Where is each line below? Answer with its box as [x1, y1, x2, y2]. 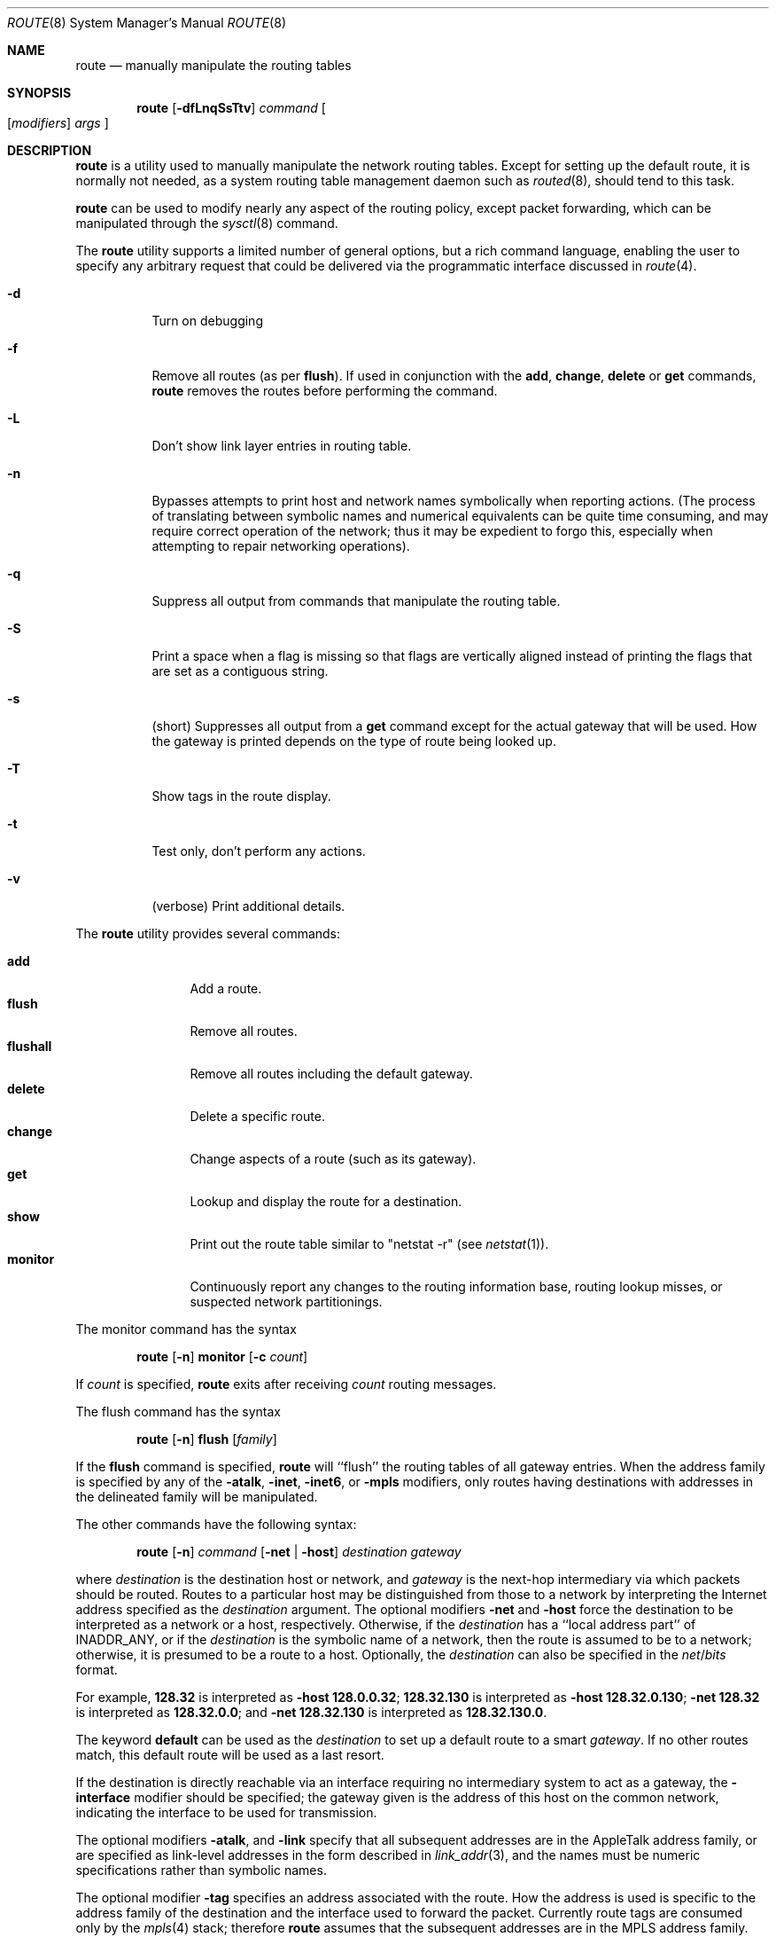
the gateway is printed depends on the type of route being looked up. [151, 733, 556, 749]
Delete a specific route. [190, 1109, 325, 1124]
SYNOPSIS [7, 85, 72, 100]
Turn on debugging [151, 313, 263, 328]
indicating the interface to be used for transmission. [75, 1805, 377, 1820]
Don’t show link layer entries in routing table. [151, 438, 412, 453]
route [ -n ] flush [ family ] [136, 1431, 277, 1447]
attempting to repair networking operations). [151, 538, 410, 553]
